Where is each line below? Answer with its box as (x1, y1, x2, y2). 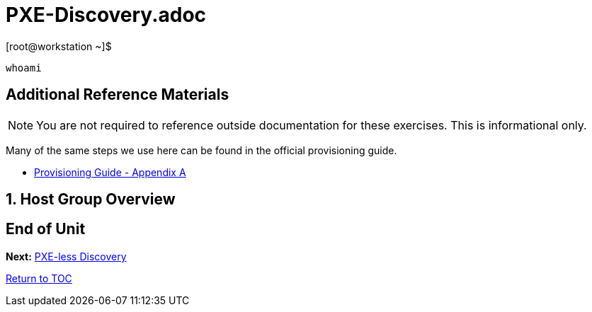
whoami (6, 62, 42, 74)
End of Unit (6, 220, 86, 238)
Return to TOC (6, 272, 72, 284)
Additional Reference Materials (6, 86, 229, 104)
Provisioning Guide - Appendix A (34, 166, 186, 178)
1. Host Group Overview (6, 190, 176, 209)
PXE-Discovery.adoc (6, 3, 207, 27)
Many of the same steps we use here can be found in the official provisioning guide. (6, 144, 397, 156)
